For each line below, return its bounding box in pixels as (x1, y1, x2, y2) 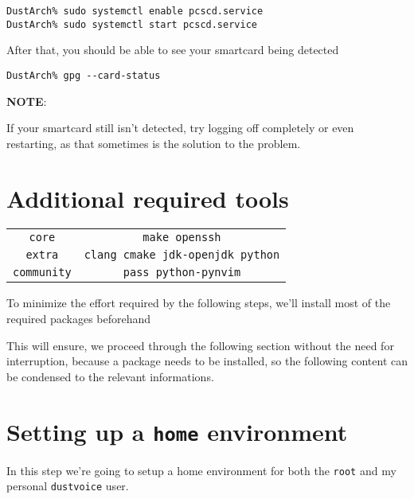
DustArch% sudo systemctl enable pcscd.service (6, 6, 264, 17)
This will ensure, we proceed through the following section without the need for (6, 337, 394, 353)
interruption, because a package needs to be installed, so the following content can (6, 353, 408, 369)
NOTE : (6, 92, 47, 109)
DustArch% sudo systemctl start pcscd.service (6, 18, 257, 30)
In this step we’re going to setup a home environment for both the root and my (6, 462, 396, 478)
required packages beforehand (6, 310, 151, 327)
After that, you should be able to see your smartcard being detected (6, 41, 339, 58)
